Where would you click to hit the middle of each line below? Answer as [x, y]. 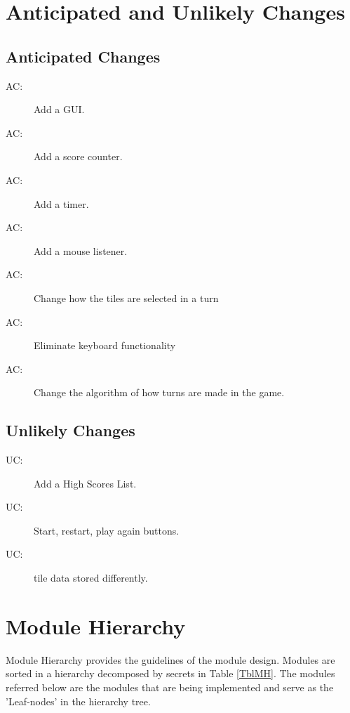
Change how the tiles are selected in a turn [126, 297]
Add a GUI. [59, 109]
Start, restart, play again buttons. [107, 530]
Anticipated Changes [83, 56]
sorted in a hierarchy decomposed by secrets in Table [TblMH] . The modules [170, 673]
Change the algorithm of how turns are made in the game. [159, 392]
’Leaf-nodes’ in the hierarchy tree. [78, 701]
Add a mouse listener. [81, 250]
